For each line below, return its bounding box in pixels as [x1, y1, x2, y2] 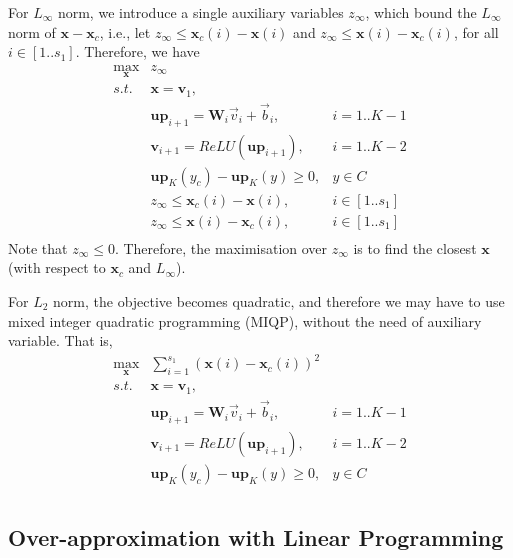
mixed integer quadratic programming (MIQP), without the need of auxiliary [8, 310, 482, 331]
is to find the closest [353, 237, 477, 258]
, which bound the [365, 2, 477, 22]
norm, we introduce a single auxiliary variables [57, 2, 344, 22]
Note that [8, 237, 68, 258]
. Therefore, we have [75, 41, 200, 62]
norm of [8, 21, 56, 42]
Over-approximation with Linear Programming [8, 522, 504, 553]
